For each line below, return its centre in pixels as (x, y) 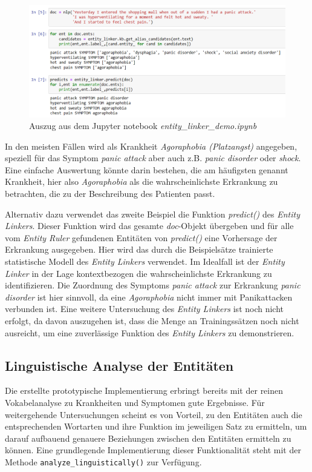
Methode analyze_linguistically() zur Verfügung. (103, 461)
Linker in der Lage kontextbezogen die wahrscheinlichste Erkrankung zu (138, 273)
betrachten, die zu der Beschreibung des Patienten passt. (110, 194)
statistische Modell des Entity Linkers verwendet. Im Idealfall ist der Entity (145, 261)
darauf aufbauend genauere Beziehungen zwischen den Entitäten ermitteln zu (148, 438)
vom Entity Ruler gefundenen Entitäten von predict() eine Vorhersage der (141, 237)
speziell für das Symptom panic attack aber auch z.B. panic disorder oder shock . (153, 158)
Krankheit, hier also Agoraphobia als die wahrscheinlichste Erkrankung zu (141, 181)
